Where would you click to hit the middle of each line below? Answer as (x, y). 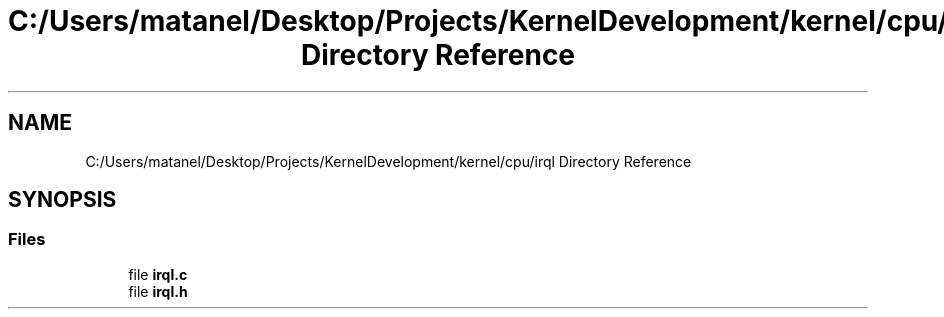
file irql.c (158, 274)
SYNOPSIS (62, 200)
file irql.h (158, 291)
